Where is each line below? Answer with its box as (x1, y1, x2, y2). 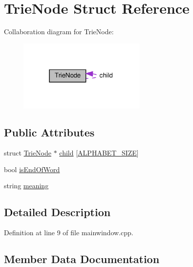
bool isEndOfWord (4, 164, 60, 174)
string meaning (4, 180, 49, 191)
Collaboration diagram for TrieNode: (4, 26, 114, 37)
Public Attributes (4, 125, 95, 140)
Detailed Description (4, 204, 111, 220)
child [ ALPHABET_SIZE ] (59, 148, 139, 158)
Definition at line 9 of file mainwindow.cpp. (4, 227, 133, 238)
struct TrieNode (4, 148, 51, 158)
